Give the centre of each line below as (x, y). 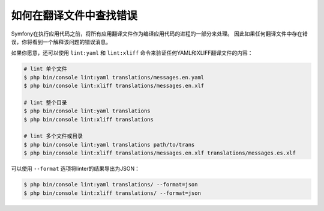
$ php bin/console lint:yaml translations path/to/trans (109, 145)
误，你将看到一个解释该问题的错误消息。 (61, 41)
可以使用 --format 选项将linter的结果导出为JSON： (76, 169)
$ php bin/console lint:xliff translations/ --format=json (112, 193)
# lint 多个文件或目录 (53, 136)
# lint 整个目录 (45, 102)
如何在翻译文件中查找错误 (74, 16)
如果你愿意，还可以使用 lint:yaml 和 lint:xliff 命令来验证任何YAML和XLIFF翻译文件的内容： (132, 53)
